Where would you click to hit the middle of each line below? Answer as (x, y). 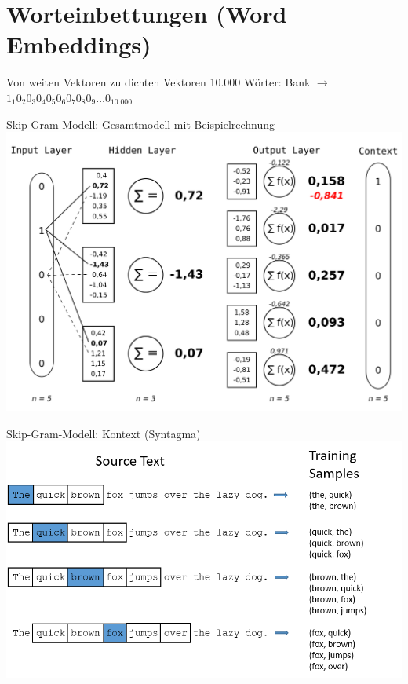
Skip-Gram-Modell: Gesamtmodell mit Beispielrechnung (141, 124)
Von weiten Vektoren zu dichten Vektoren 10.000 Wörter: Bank (158, 82)
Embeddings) (79, 44)
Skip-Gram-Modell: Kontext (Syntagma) (104, 433)
